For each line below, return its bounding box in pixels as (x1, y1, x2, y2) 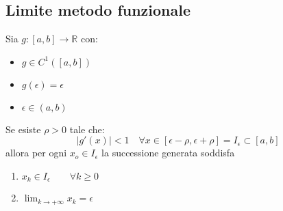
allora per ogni (5, 145, 67, 160)
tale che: (69, 122, 105, 136)
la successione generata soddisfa (101, 145, 235, 160)
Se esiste (5, 122, 41, 136)
